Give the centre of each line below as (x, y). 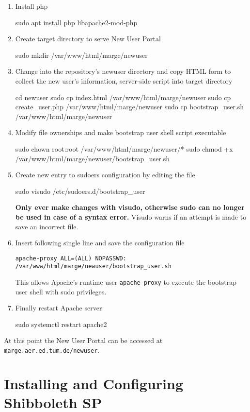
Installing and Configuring (94, 383)
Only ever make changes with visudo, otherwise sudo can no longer (130, 207)
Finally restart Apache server (59, 308)
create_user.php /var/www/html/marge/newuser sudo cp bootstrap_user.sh (130, 107)
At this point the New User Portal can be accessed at (83, 340)
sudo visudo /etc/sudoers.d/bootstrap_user (80, 191)
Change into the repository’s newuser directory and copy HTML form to (123, 71)
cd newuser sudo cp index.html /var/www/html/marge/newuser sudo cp (123, 97)
